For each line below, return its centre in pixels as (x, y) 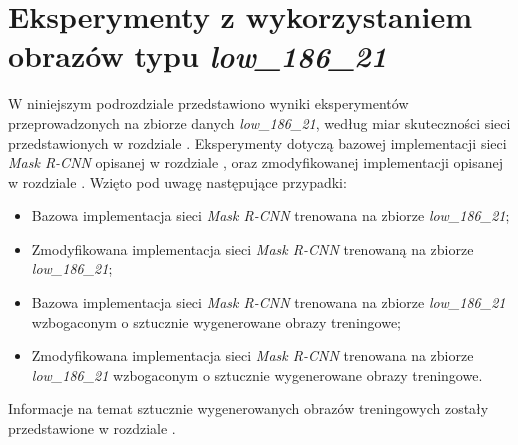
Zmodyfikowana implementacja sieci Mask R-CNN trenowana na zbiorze (252, 355)
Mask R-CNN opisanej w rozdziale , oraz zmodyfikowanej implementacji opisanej (255, 162)
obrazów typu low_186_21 (198, 56)
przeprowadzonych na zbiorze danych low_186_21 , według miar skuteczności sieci (259, 122)
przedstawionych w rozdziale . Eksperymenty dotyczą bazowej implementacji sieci (257, 142)
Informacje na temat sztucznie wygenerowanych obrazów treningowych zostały (248, 408)
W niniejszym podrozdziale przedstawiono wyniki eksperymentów (208, 103)
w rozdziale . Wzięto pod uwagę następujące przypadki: (177, 181)
